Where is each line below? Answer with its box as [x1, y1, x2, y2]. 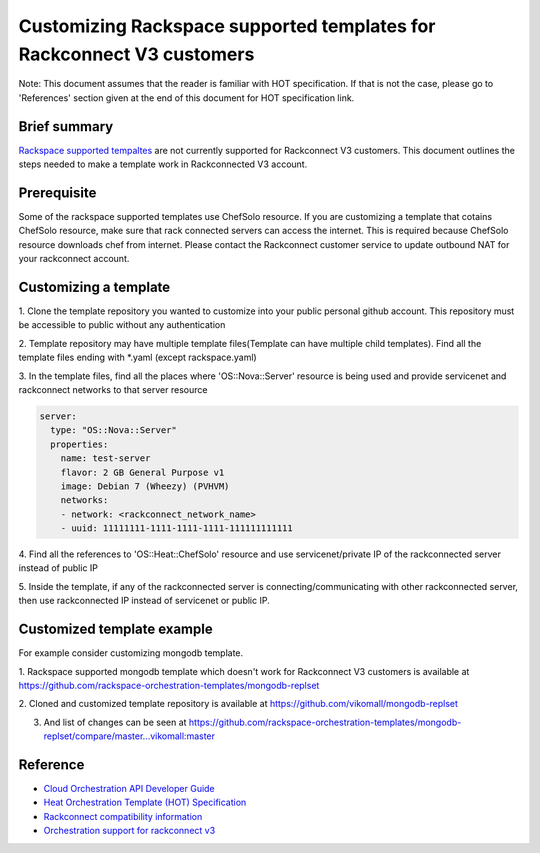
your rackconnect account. [18, 253, 130, 265]
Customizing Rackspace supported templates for [18, 15, 436, 37]
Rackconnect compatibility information [43, 810, 203, 822]
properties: [50, 438, 109, 450]
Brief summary [18, 118, 114, 135]
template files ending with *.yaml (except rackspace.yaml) [18, 351, 257, 364]
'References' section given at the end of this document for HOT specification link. [18, 91, 355, 104]
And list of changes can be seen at [43, 716, 187, 728]
